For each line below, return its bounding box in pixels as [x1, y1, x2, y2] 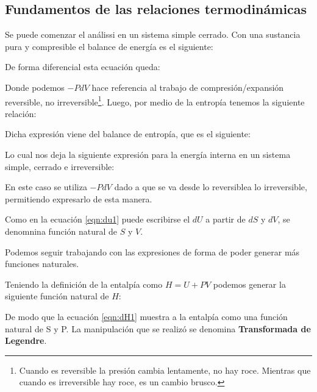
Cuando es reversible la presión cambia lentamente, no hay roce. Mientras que [19, 363, 311, 376]
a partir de [205, 213, 246, 226]
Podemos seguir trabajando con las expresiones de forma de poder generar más [5, 245, 300, 258]
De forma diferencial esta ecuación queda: [5, 60, 160, 73]
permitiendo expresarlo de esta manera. [5, 192, 152, 205]
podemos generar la [213, 277, 286, 290]
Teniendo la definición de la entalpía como [5, 277, 163, 290]
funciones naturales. [5, 257, 79, 270]
